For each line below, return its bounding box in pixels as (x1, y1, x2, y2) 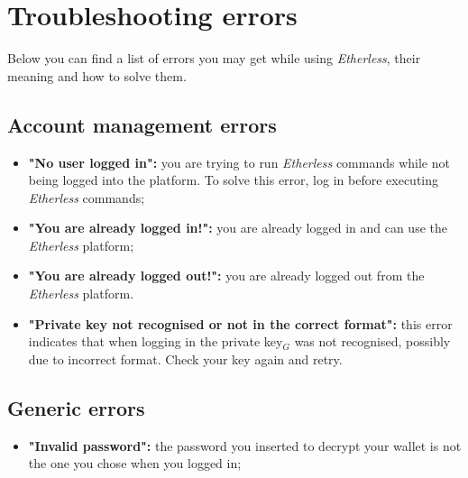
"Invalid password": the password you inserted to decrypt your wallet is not (28, 436, 462, 455)
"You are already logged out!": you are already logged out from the (28, 266, 425, 285)
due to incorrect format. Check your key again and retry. (28, 349, 343, 368)
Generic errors (7, 393, 145, 421)
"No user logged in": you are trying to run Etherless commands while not (28, 152, 450, 171)
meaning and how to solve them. (7, 66, 187, 85)
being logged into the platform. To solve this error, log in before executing (28, 170, 438, 189)
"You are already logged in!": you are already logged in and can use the (28, 218, 447, 237)
